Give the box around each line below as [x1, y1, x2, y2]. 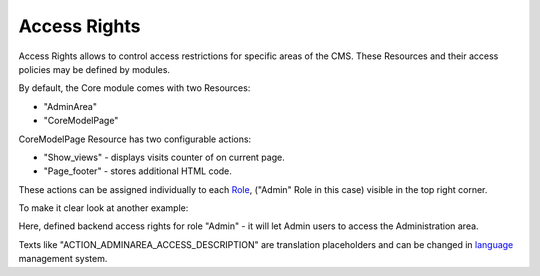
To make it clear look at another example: [18, 202, 189, 214]
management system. [18, 253, 108, 265]
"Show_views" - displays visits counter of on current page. [43, 151, 285, 163]
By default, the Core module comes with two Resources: [18, 82, 251, 94]
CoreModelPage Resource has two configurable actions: [18, 133, 252, 145]
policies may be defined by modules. [18, 63, 170, 75]
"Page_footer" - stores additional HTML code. [43, 165, 232, 177]
